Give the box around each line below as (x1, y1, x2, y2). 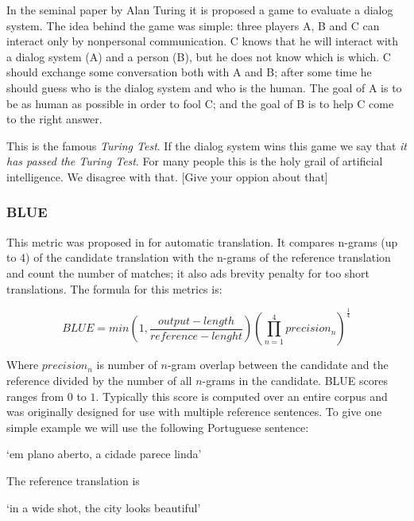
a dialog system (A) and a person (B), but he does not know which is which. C (6, 48, 391, 64)
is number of (96, 356, 157, 373)
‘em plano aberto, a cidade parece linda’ (6, 445, 202, 462)
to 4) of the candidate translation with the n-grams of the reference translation (6, 249, 391, 266)
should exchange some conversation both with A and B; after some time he (6, 64, 372, 80)
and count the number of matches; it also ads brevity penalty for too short (6, 264, 370, 281)
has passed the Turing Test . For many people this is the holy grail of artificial (6, 153, 383, 169)
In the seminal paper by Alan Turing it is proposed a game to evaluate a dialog (6, 2, 393, 17)
